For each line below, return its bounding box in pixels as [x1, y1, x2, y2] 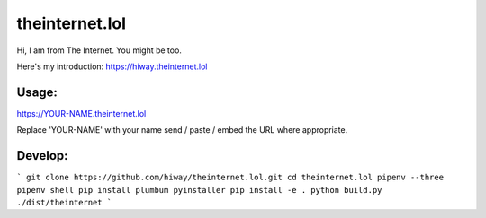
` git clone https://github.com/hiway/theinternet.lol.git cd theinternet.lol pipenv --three [16, 172, 445, 183]
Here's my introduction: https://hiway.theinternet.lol [16, 61, 208, 72]
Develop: [16, 148, 68, 163]
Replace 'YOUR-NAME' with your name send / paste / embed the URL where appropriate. [16, 125, 348, 135]
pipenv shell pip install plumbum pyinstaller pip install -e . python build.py [16, 185, 382, 195]
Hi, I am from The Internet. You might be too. [16, 45, 182, 56]
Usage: [16, 84, 58, 100]
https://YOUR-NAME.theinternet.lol [16, 108, 147, 118]
